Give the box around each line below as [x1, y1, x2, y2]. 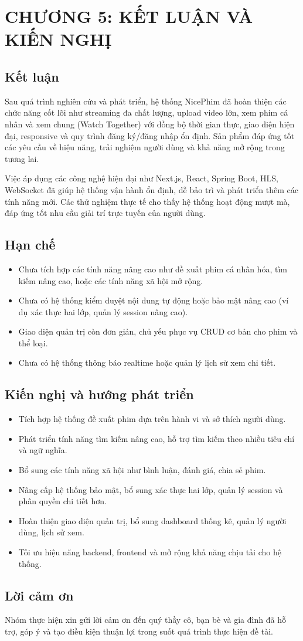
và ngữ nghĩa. [18, 444, 67, 456]
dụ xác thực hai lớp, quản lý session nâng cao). [18, 305, 188, 318]
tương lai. [5, 152, 39, 164]
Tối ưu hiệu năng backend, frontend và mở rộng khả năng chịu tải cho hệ [18, 546, 281, 558]
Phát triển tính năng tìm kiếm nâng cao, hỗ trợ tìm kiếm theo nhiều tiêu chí [18, 432, 295, 444]
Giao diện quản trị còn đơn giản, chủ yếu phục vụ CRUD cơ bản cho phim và [18, 325, 298, 338]
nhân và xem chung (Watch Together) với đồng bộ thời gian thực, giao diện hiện [5, 117, 295, 130]
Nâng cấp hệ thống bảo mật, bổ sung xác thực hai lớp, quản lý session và [18, 483, 283, 495]
